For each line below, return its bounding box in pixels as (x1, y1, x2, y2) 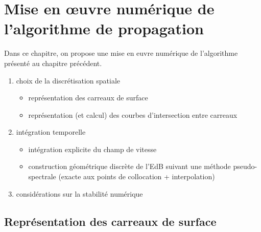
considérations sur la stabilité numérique (16, 188, 143, 199)
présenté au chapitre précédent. (4, 57, 102, 68)
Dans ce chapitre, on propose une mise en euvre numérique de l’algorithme (4, 48, 238, 58)
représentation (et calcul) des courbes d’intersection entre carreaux (28, 109, 238, 120)
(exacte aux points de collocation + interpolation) (58, 171, 215, 182)
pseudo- (233, 161, 257, 172)
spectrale (28, 171, 56, 182)
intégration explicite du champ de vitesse (28, 143, 157, 154)
